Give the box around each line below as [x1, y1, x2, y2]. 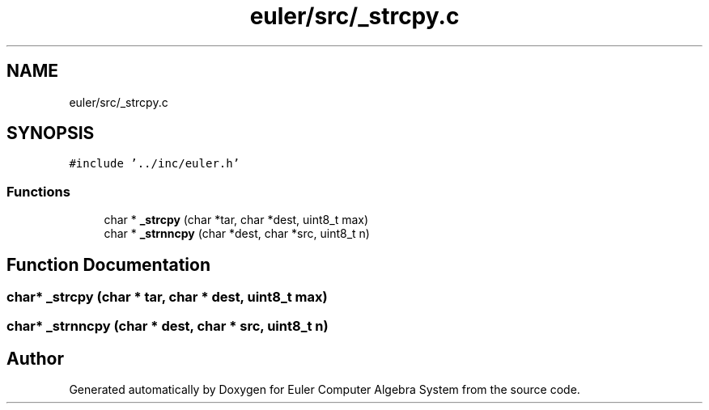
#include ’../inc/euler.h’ [69, 157, 240, 171]
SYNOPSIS [6, 123, 95, 144]
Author [6, 348, 64, 369]
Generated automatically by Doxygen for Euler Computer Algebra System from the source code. [69, 383, 580, 397]
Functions [6, 183, 70, 200]
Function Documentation [6, 254, 210, 275]
